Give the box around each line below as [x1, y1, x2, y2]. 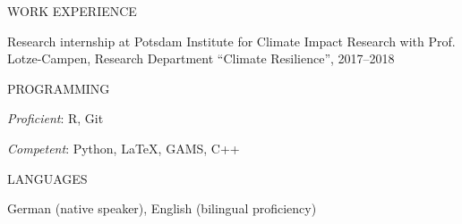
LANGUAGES [7, 169, 88, 187]
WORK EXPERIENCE [7, 2, 137, 20]
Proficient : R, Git [7, 109, 104, 128]
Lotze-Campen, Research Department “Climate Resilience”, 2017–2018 [7, 49, 395, 68]
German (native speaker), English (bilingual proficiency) [7, 199, 317, 218]
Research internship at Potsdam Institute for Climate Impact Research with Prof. [7, 31, 456, 50]
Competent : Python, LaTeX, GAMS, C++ [7, 138, 240, 157]
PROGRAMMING [7, 79, 110, 97]
